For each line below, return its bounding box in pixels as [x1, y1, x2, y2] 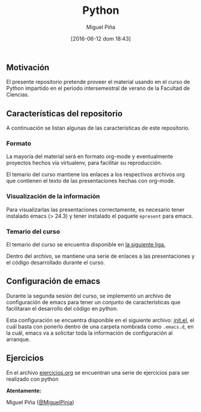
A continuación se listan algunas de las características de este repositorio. [6, 124, 190, 132]
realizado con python [6, 375, 59, 383]
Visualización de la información [6, 193, 100, 201]
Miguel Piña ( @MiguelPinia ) [6, 398, 74, 405]
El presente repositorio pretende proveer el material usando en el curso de [6, 79, 190, 86]
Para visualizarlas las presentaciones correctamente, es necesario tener [6, 206, 185, 213]
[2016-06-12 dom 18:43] [71, 35, 131, 42]
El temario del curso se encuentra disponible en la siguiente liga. [6, 241, 166, 248]
